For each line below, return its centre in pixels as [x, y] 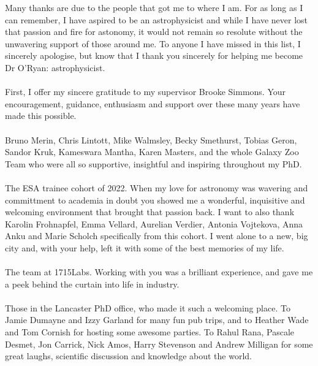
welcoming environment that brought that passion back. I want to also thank [150, 212]
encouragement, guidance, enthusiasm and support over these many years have [153, 103]
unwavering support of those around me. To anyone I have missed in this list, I [153, 43]
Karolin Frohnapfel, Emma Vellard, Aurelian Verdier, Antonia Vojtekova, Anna [154, 223]
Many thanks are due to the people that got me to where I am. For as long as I [154, 7]
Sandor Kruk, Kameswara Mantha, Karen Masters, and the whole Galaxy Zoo [152, 152]
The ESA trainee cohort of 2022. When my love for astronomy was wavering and [157, 187]
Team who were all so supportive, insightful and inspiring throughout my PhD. [153, 163]
